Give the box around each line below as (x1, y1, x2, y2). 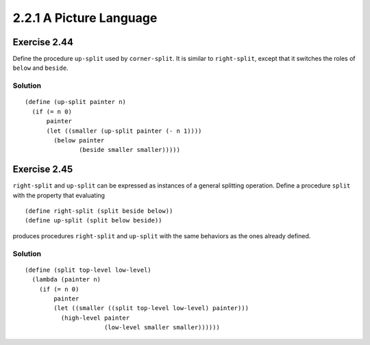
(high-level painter (60, 314, 130, 322)
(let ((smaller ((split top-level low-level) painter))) (53, 305, 249, 312)
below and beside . (12, 64, 69, 72)
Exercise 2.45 (12, 164, 73, 175)
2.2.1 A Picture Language (12, 10, 158, 25)
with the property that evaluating (12, 191, 106, 199)
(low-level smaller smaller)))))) (103, 324, 221, 331)
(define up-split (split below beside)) (25, 216, 162, 225)
